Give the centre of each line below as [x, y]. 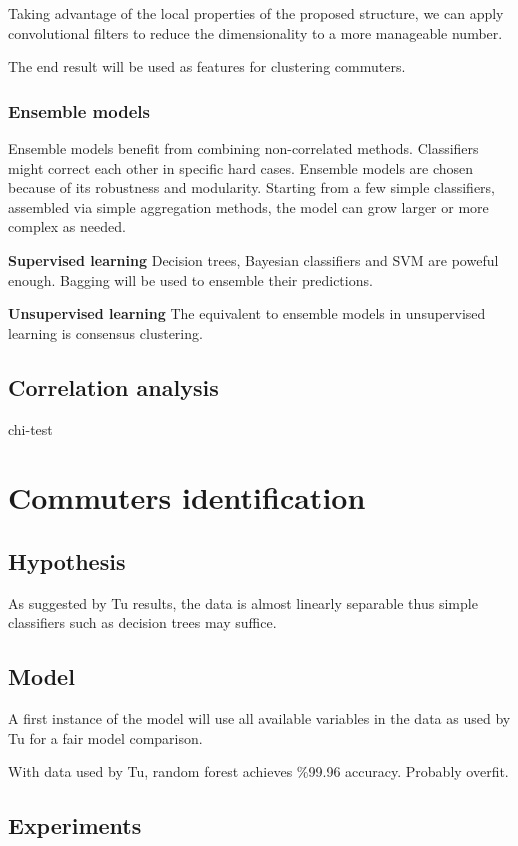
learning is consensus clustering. [105, 332]
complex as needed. [67, 226]
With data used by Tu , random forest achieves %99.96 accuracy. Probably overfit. [258, 771]
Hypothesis [67, 560]
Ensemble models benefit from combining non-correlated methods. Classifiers [243, 148]
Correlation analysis [113, 386]
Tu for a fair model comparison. [105, 737]
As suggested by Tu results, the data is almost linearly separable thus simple [243, 602]
